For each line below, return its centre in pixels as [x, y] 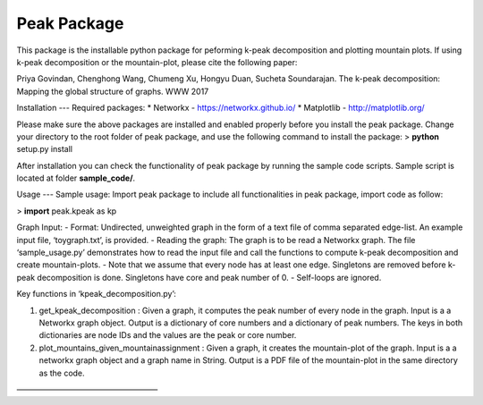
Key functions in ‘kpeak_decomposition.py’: [96, 294]
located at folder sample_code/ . [76, 178]
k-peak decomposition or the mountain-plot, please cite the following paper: [157, 62]
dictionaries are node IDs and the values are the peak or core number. [168, 335]
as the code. [62, 373]
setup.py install [45, 149]
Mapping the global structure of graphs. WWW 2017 [113, 91]
